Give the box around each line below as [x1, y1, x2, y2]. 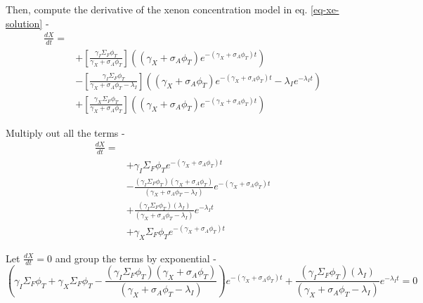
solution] [6, 15, 43, 30]
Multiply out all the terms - [6, 125, 125, 140]
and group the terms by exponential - [55, 250, 216, 265]
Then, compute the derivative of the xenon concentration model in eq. [6, 2, 308, 16]
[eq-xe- [311, 2, 339, 16]
